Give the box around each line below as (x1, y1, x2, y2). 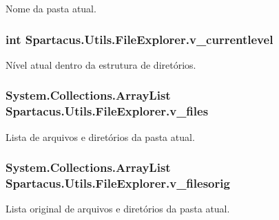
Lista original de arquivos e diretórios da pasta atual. (6, 201, 230, 216)
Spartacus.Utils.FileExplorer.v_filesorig (6, 174, 230, 191)
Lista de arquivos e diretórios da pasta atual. (6, 129, 195, 144)
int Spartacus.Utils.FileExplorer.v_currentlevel (6, 30, 273, 47)
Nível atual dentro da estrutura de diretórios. (6, 57, 196, 71)
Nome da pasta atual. (6, 1, 96, 15)
